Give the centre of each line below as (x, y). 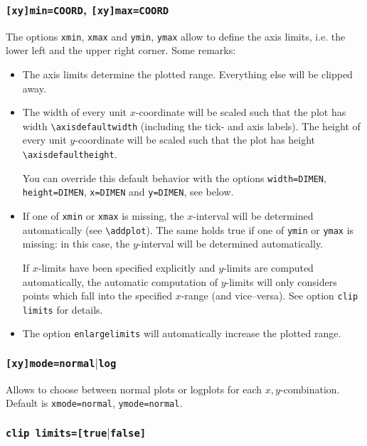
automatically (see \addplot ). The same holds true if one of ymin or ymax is (188, 229)
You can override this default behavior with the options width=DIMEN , (174, 177)
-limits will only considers (281, 281)
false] (128, 434)
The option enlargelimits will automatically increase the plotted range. (182, 333)
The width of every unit (75, 112)
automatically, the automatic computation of (120, 281)
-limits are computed (268, 267)
